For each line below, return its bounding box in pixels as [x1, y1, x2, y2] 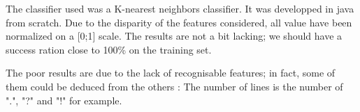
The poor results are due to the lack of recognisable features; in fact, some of [6, 65, 336, 80]
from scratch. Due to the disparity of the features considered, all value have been [6, 15, 352, 29]
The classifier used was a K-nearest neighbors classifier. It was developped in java [6, 1, 354, 15]
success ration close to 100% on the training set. [6, 42, 212, 56]
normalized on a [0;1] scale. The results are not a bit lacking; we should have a [6, 29, 343, 43]
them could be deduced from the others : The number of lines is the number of [6, 79, 343, 93]
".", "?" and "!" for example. [6, 93, 122, 107]
